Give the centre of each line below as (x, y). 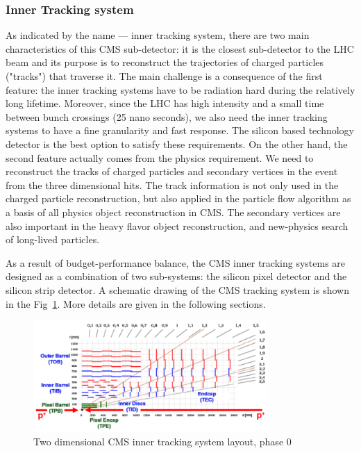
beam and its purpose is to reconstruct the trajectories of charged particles (165, 62)
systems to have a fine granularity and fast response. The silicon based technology (180, 130)
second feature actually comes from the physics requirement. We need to (160, 157)
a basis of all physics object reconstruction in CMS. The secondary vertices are (173, 212)
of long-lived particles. (53, 239)
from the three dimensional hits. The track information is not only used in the (172, 184)
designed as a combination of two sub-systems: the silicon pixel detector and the (176, 276)
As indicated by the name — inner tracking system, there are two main (158, 35)
